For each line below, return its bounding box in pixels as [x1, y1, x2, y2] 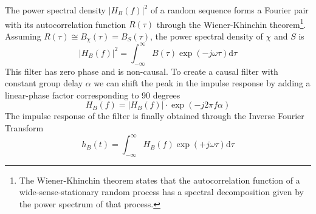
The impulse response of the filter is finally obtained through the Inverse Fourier [5, 109, 304, 122]
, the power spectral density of [150, 29, 263, 42]
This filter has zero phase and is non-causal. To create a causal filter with [5, 64, 278, 77]
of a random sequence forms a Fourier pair [150, 4, 309, 16]
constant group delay [5, 77, 83, 89]
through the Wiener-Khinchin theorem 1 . [156, 16, 306, 30]
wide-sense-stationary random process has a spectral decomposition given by [19, 185, 304, 198]
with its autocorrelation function [5, 18, 126, 30]
